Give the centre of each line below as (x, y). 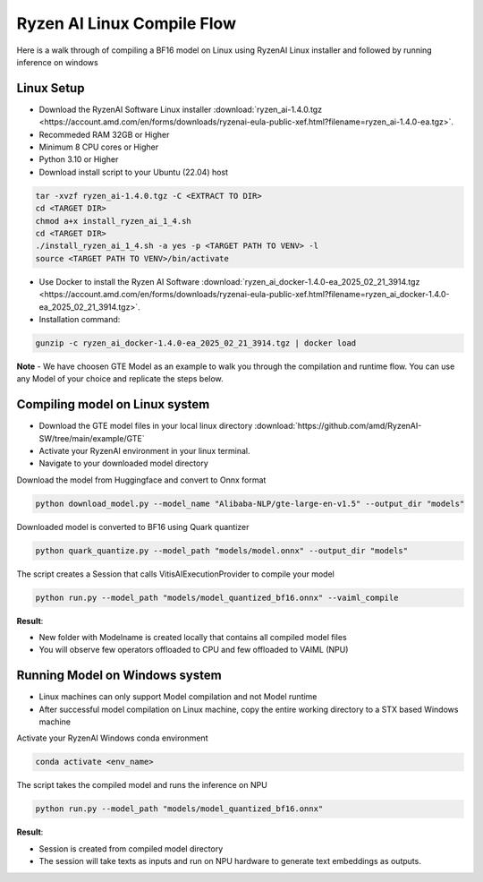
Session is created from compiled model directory (131, 848)
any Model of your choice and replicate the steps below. (120, 379)
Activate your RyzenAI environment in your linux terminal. (144, 450)
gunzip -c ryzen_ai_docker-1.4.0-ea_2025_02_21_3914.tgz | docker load (196, 343)
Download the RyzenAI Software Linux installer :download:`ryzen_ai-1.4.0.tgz (180, 109)
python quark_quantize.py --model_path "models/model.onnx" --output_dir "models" (222, 550)
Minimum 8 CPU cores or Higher (99, 147)
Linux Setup (51, 88)
